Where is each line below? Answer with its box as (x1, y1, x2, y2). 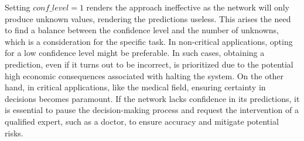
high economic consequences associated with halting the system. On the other (5, 69, 284, 82)
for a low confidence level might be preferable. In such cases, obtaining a (5, 47, 265, 59)
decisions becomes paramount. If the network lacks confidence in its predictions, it (5, 92, 300, 104)
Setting (5, 1, 30, 13)
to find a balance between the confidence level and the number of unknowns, (5, 24, 279, 36)
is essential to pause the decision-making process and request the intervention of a (5, 104, 299, 116)
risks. (5, 126, 23, 139)
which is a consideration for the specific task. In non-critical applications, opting (5, 35, 293, 47)
